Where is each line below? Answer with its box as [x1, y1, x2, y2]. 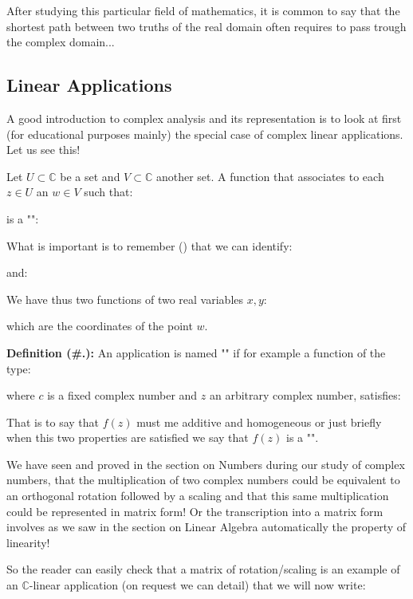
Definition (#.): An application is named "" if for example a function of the [6, 344, 386, 361]
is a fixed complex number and [47, 387, 198, 404]
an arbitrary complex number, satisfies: [210, 387, 401, 404]
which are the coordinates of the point [6, 317, 193, 334]
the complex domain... [6, 33, 115, 50]
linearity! [6, 534, 50, 550]
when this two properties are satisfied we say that [6, 429, 249, 446]
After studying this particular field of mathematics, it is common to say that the [6, 2, 400, 18]
